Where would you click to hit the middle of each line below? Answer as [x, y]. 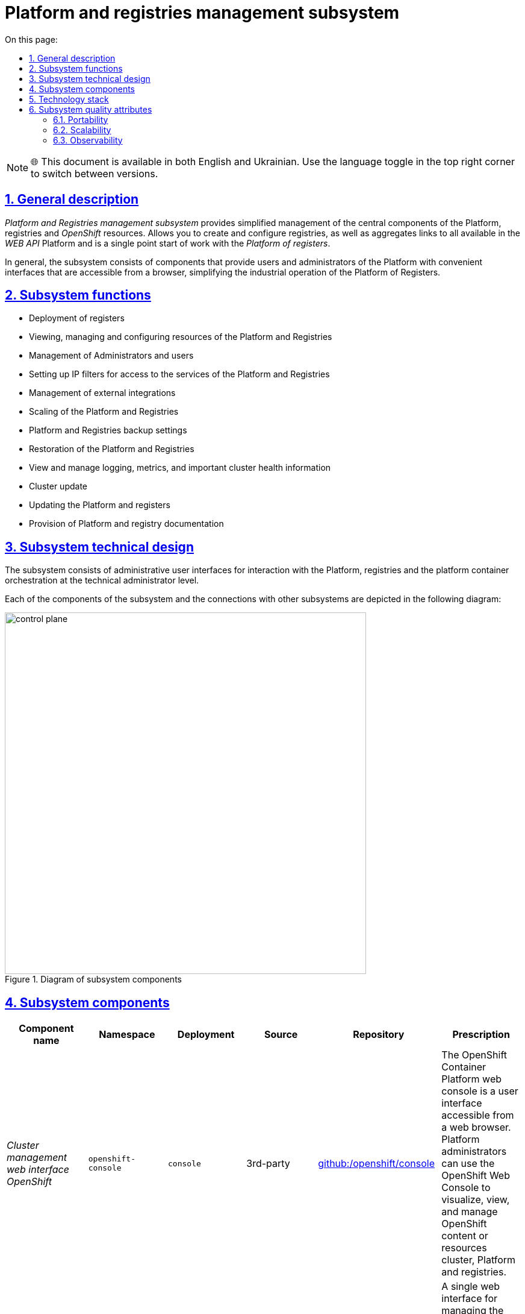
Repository [379, 1035]
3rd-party [268, 1164]
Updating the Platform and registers [100, 505]
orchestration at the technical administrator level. [102, 580]
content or [465, 1236]
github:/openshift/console [376, 1164]
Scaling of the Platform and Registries [104, 412]
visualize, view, [476, 1200]
